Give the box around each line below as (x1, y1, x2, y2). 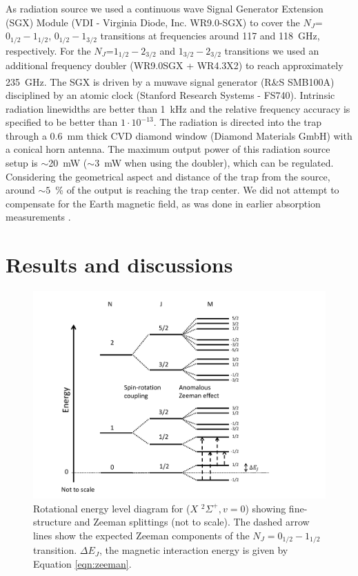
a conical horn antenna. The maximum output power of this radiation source (6, 142, 330, 156)
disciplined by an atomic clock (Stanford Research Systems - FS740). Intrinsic (6, 87, 335, 102)
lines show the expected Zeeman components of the (33, 528, 250, 542)
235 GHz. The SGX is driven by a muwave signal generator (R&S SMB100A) (6, 74, 335, 89)
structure (33, 514, 72, 529)
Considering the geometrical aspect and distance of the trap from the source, (6, 169, 330, 183)
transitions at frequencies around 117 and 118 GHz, (100, 28, 320, 43)
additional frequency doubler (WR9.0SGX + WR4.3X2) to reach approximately (6, 58, 344, 73)
